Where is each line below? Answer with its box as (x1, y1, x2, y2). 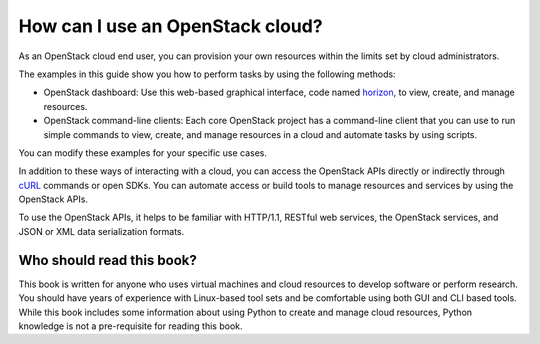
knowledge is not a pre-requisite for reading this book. (18, 320, 244, 332)
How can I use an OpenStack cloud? (18, 15, 324, 37)
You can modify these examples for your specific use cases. (18, 146, 268, 159)
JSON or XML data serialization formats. (18, 225, 185, 237)
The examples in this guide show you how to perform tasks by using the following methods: (18, 68, 396, 80)
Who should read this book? (18, 251, 197, 269)
